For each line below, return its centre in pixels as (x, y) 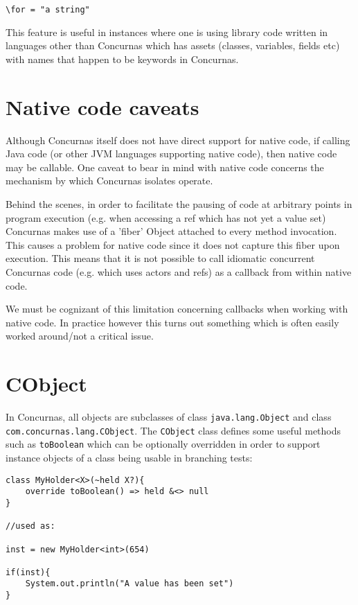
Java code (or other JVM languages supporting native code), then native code (171, 154)
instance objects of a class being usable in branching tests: (129, 457)
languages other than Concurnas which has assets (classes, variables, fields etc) (173, 45)
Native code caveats (102, 106)
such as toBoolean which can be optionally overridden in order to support (163, 444)
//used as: (30, 526)
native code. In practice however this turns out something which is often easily (172, 322)
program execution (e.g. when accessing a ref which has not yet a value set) (166, 217)
